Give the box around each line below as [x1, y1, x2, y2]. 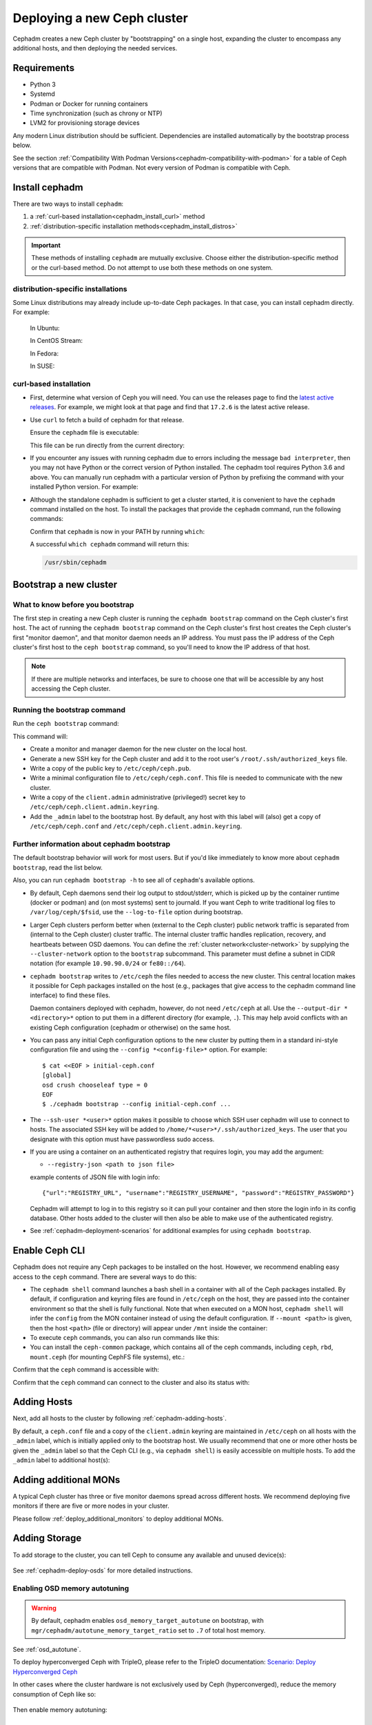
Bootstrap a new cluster [12, 578, 118, 590]
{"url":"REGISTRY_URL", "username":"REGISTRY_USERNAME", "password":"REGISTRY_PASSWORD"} [42, 1189, 355, 1197]
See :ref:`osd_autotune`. [12, 1646, 81, 1654]
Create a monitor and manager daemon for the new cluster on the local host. [30, 745, 247, 753]
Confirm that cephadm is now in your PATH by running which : [30, 527, 205, 535]
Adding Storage [12, 1532, 82, 1544]
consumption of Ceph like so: [12, 1690, 96, 1698]
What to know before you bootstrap [12, 600, 134, 609]
